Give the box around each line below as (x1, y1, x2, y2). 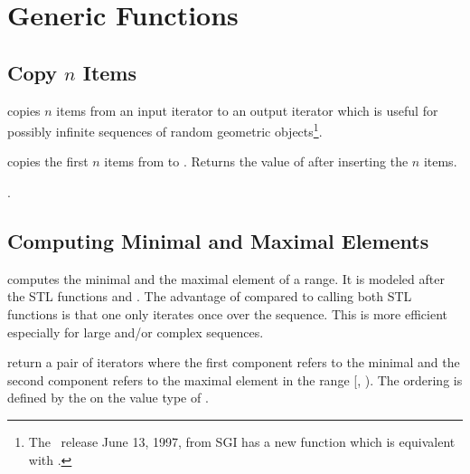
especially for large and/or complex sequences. (7, 322, 264, 341)
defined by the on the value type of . (7, 388, 209, 407)
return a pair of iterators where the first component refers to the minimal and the (7, 353, 460, 372)
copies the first (7, 152, 89, 171)
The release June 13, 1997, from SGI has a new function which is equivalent (28, 431, 456, 450)
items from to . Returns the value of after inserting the (104, 152, 409, 171)
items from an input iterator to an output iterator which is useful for (56, 100, 438, 119)
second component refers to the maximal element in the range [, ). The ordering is (7, 370, 463, 389)
